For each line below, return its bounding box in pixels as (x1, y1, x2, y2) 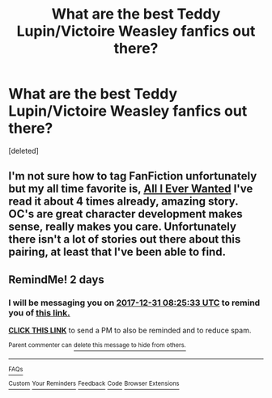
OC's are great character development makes (8, 207, 243, 221)
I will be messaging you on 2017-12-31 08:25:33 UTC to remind (8, 297, 261, 308)
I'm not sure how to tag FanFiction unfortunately (8, 169, 257, 183)
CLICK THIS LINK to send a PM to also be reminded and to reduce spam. (8, 325, 252, 336)
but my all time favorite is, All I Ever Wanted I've (8, 182, 253, 196)
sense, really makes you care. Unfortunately (8, 220, 237, 234)
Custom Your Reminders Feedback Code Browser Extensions (8, 379, 180, 388)
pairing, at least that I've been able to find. (8, 245, 227, 259)
